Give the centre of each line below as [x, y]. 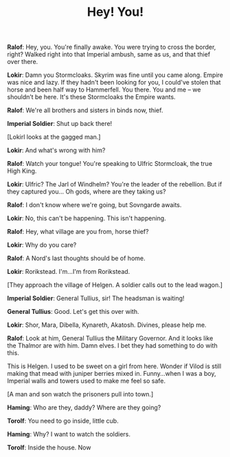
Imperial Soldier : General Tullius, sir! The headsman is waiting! [96, 298]
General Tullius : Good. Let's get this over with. [73, 312]
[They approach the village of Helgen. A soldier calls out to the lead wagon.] [115, 285]
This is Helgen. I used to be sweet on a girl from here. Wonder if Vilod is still [114, 366]
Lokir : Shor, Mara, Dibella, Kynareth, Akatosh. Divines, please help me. [107, 325]
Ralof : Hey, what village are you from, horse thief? [78, 232]
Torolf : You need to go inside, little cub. [63, 421]
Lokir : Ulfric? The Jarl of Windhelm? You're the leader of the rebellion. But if [115, 184]
